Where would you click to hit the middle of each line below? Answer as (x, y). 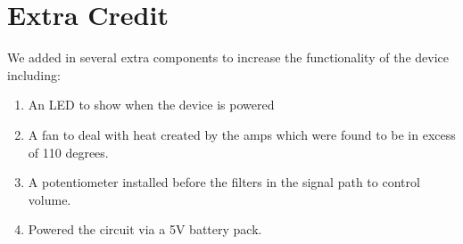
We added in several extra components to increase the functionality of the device (228, 57)
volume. (50, 199)
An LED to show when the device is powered (151, 105)
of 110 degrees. (68, 152)
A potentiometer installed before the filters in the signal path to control (224, 182)
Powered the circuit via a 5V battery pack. (145, 229)
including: (34, 74)
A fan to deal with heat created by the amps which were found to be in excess (242, 134)
